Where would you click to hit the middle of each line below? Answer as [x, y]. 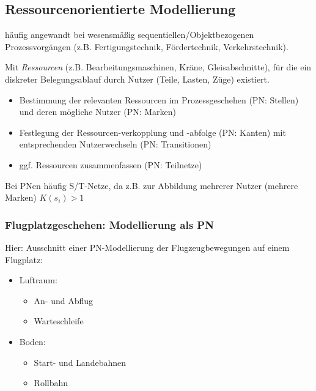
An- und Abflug [64, 300]
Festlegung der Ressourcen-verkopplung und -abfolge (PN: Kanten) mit [152, 132]
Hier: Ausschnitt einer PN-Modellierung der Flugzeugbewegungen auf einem [147, 247]
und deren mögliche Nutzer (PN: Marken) [98, 112]
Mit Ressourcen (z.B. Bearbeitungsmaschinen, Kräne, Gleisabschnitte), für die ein [158, 67]
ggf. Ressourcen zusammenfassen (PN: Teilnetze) [111, 164]
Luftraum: [38, 280]
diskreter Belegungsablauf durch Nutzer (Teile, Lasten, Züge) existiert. [137, 79]
